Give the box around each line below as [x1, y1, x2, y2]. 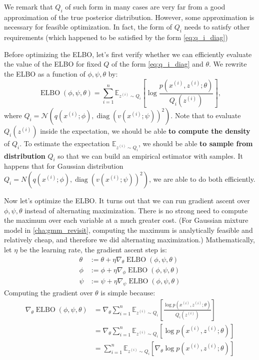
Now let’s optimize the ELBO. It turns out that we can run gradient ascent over [4, 195, 250, 206]
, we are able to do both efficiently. [149, 174, 255, 184]
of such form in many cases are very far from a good [65, 2, 225, 12]
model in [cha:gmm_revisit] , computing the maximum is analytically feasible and [4, 224, 253, 235]
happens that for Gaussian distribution [4, 161, 123, 171]
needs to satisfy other [184, 22, 250, 32]
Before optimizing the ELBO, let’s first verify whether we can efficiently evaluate [4, 49, 252, 59]
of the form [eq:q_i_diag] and [111, 59, 203, 69]
